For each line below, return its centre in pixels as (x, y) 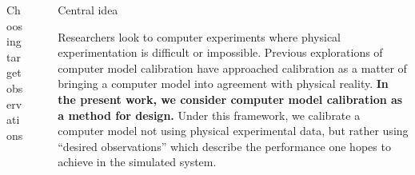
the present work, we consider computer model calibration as (230, 99)
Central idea (88, 10)
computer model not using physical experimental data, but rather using (233, 131)
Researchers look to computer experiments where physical (200, 36)
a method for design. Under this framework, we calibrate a (209, 115)
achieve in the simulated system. (137, 162)
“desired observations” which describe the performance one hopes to (224, 146)
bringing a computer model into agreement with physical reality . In (223, 84)
